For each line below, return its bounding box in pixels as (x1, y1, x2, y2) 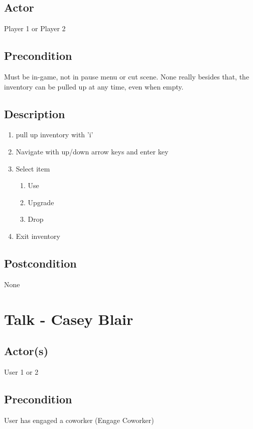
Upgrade (28, 197, 54, 207)
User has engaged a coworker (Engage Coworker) (4, 414, 154, 425)
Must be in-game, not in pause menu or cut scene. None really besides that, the (4, 71, 249, 81)
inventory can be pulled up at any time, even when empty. (4, 81, 184, 92)
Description (4, 106, 65, 121)
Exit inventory (16, 230, 60, 241)
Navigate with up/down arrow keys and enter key (16, 146, 169, 156)
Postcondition (4, 255, 77, 271)
